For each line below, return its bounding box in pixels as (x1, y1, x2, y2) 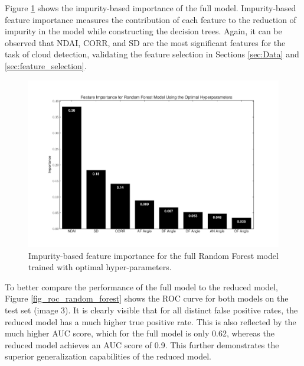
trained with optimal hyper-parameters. (28, 261, 172, 273)
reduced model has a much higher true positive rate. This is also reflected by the (5, 315, 296, 328)
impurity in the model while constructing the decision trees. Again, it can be (5, 25, 282, 37)
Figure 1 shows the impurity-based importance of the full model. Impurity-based (5, 2, 296, 14)
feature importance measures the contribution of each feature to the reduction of (5, 13, 296, 25)
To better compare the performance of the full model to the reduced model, (5, 280, 278, 293)
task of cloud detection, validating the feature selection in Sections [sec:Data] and (5, 48, 299, 60)
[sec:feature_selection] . (5, 59, 87, 72)
